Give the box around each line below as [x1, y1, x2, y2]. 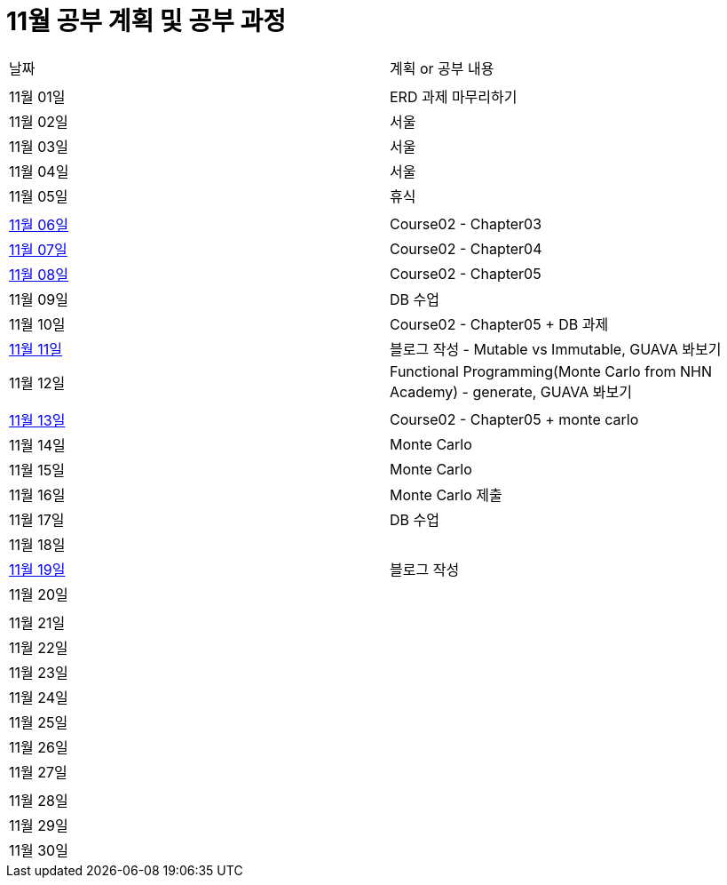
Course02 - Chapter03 [390, 214, 542, 233]
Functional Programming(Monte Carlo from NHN [390, 362, 712, 380]
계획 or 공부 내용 [390, 59, 494, 77]
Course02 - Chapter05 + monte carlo [390, 410, 639, 428]
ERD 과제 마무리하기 [390, 87, 518, 106]
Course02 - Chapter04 [390, 239, 542, 258]
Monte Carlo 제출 [390, 485, 502, 504]
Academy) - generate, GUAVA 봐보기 [390, 382, 632, 401]
